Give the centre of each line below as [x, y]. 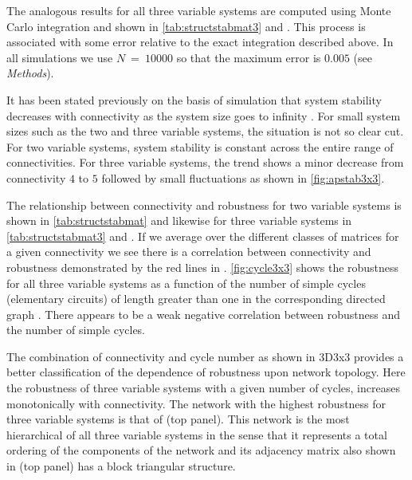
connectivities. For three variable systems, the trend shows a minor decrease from [205, 162]
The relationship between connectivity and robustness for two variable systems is [204, 205]
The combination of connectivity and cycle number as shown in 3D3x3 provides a [205, 356]
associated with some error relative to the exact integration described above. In [200, 42]
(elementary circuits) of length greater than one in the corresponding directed [196, 299]
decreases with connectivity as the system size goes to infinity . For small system [204, 115]
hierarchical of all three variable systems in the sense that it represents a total [197, 434]
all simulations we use [60, 57]
